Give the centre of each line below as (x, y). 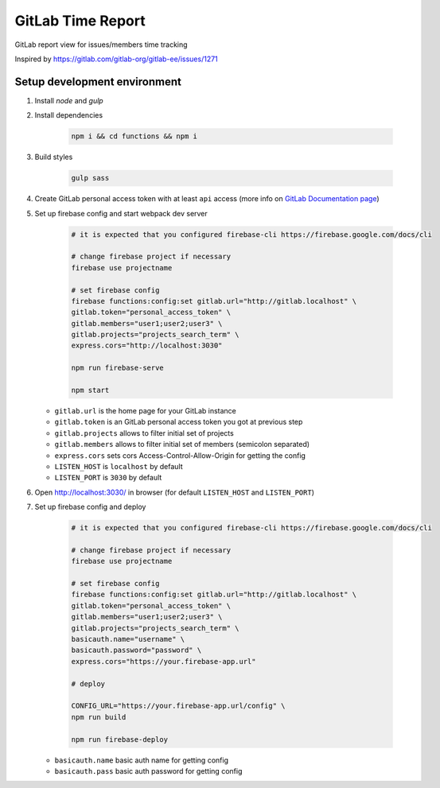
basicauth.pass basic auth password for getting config (148, 771)
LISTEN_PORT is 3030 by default (108, 478)
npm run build (99, 717)
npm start (90, 390)
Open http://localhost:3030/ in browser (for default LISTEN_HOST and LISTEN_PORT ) (174, 492)
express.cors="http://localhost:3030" (147, 345)
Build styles (54, 157)
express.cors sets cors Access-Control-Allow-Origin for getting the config (180, 455)
